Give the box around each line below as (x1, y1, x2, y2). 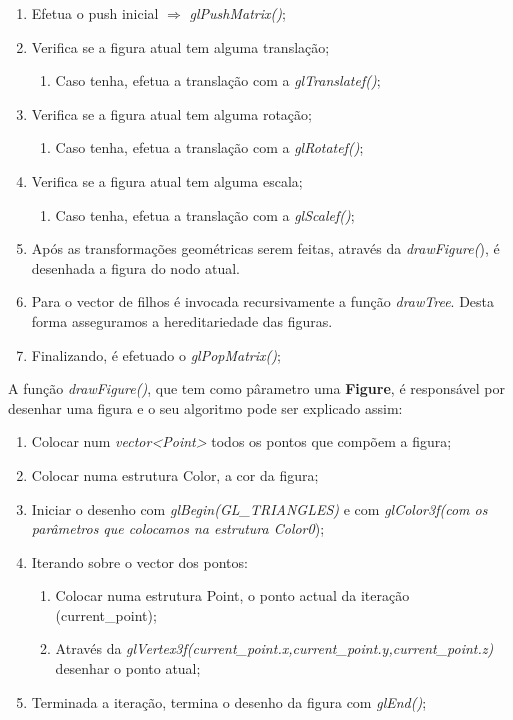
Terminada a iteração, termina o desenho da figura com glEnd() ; (31, 691, 427, 712)
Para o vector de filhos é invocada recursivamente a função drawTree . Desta (31, 291, 495, 312)
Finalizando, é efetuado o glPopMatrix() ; (31, 344, 281, 365)
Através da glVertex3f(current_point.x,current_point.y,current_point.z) (55, 638, 494, 659)
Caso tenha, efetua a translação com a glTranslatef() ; (55, 70, 381, 91)
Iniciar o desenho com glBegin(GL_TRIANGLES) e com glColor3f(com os (31, 498, 488, 519)
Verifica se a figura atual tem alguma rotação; (31, 103, 312, 124)
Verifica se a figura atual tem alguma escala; (31, 170, 303, 191)
